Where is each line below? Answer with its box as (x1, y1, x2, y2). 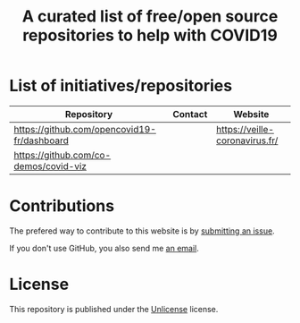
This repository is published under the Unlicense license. (9, 303, 219, 314)
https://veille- (215, 123, 275, 135)
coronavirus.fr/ (215, 134, 279, 147)
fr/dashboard (13, 134, 69, 147)
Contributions (9, 196, 114, 217)
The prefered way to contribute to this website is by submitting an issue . (9, 225, 275, 236)
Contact (172, 107, 208, 120)
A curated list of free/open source (21, 6, 279, 27)
